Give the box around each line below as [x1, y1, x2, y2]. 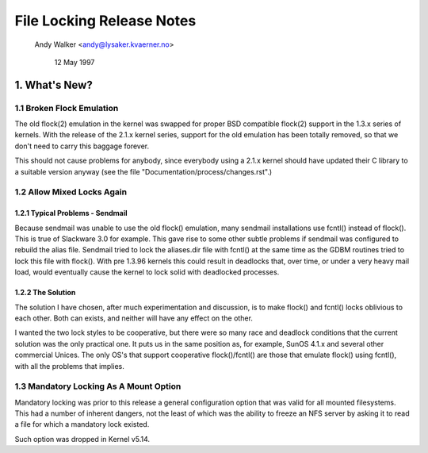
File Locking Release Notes [14, 12, 197, 29]
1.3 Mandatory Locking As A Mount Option [14, 381, 182, 392]
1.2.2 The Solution [14, 288, 76, 298]
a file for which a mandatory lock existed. [14, 420, 150, 429]
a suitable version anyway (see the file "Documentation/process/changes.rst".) [14, 167, 273, 176]
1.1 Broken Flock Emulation [14, 102, 119, 113]
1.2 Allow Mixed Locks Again [14, 186, 127, 198]
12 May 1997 [54, 57, 95, 67]
